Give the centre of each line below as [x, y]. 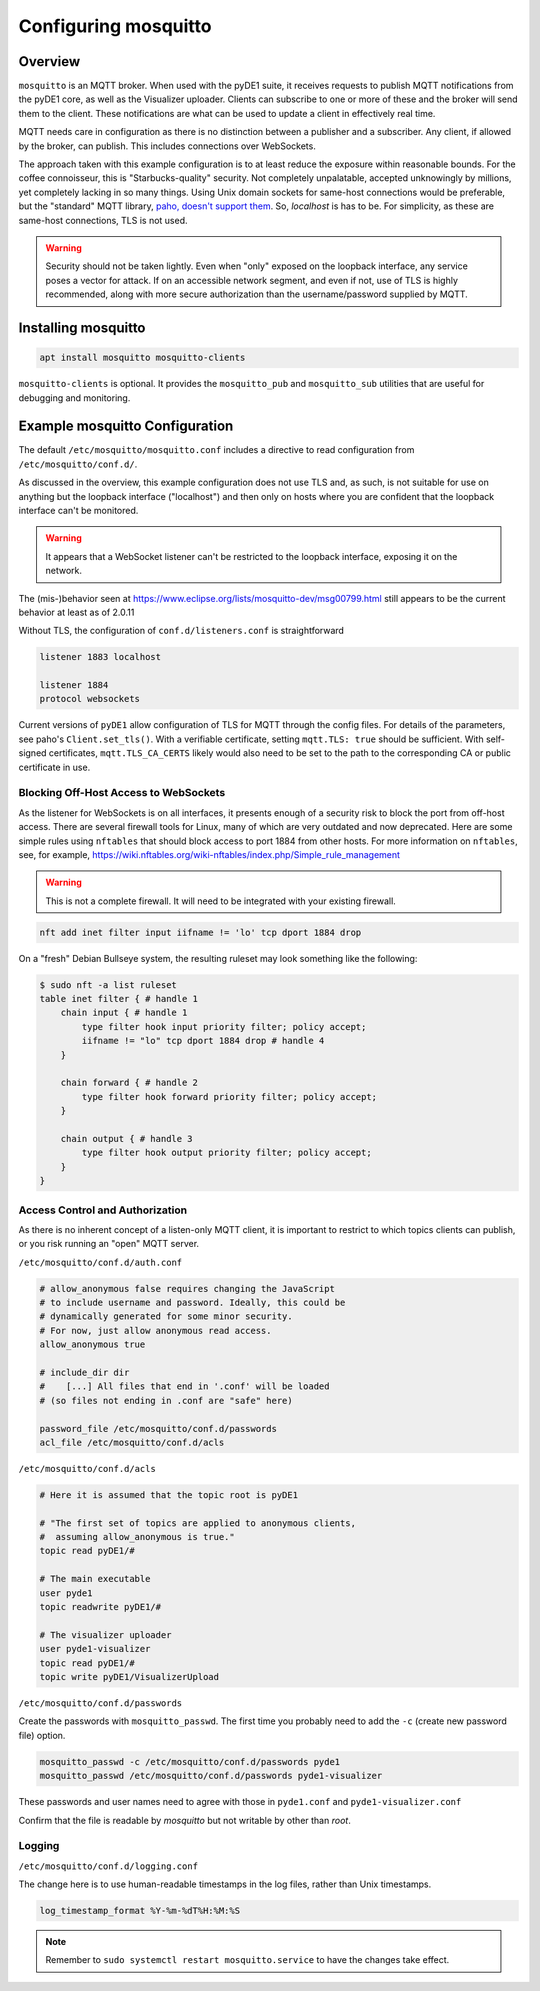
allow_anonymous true [92, 1344]
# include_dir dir [84, 1372]
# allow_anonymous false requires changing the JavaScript [187, 1288]
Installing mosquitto [82, 327]
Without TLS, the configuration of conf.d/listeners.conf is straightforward [181, 631]
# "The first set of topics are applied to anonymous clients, [198, 1523]
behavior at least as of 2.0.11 [76, 612]
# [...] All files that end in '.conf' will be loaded [184, 1386]
